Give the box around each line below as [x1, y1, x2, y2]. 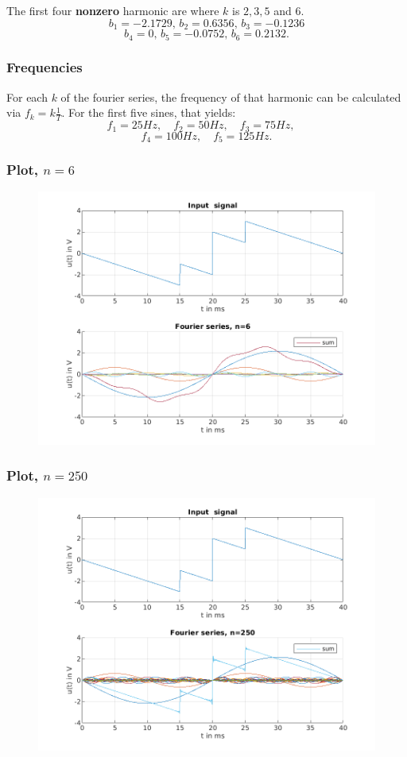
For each [6, 88, 48, 105]
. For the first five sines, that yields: [61, 104, 236, 121]
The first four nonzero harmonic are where [6, 2, 219, 18]
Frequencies [6, 57, 83, 77]
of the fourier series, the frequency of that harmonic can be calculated [60, 88, 401, 105]
